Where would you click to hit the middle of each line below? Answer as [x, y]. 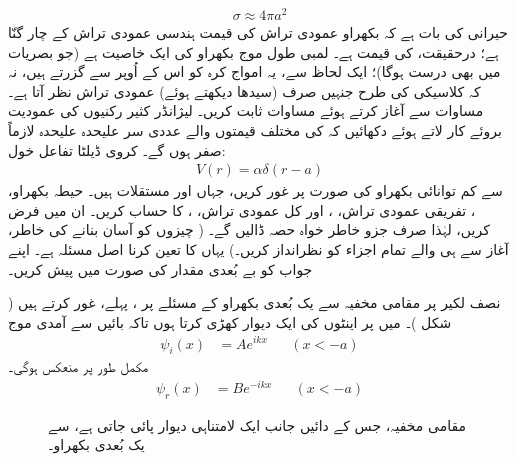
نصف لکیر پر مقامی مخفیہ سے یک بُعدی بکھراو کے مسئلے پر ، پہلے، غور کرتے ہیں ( [254, 302]
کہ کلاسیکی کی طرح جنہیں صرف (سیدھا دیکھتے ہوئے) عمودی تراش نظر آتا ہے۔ [244, 90]
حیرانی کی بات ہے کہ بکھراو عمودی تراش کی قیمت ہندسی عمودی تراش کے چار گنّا [258, 32]
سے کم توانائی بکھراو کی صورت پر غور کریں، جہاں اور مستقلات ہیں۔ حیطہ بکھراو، [255, 190]
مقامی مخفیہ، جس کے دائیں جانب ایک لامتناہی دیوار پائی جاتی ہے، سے [257, 424]
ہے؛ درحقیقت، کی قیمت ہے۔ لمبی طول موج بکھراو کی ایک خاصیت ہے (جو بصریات [253, 51]
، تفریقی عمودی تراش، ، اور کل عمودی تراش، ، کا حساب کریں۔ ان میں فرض [242, 209]
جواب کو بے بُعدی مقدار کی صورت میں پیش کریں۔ [160, 268]
